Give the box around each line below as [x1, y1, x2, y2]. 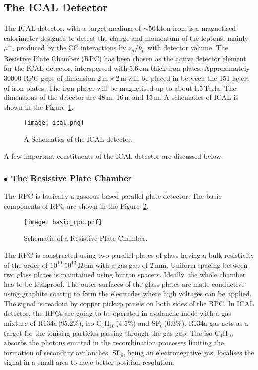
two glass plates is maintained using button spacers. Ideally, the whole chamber [4, 269, 246, 279]
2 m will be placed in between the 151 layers [115, 73, 250, 83]
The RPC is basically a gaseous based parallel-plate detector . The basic [4, 191, 222, 201]
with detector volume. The [147, 42, 228, 53]
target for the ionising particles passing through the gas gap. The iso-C [4, 327, 220, 338]
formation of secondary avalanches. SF [4, 347, 121, 357]
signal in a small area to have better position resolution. [4, 357, 175, 367]
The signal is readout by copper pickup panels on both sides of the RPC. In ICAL [4, 298, 254, 308]
